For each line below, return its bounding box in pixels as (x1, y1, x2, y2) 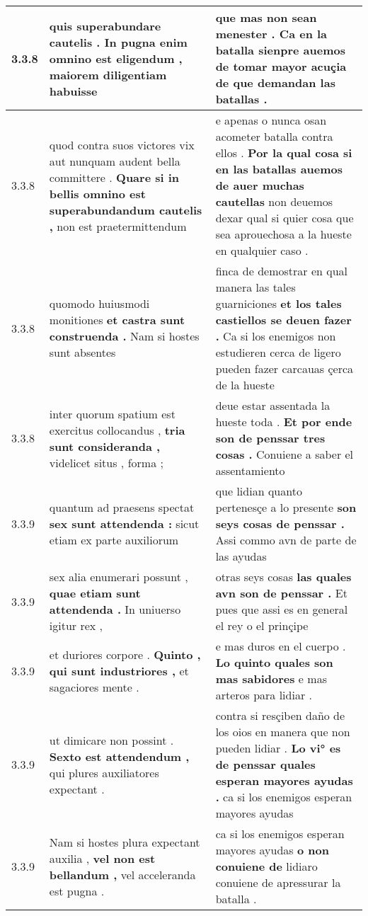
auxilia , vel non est (49, 849, 156, 866)
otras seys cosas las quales (215, 568, 352, 585)
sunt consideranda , (49, 437, 161, 454)
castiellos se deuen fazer (215, 311, 352, 328)
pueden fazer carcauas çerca (215, 360, 354, 377)
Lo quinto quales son (215, 654, 333, 670)
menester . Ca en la (215, 25, 328, 42)
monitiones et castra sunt (49, 311, 185, 328)
